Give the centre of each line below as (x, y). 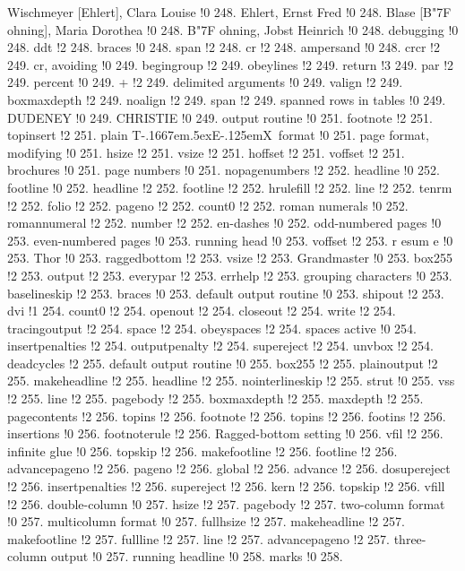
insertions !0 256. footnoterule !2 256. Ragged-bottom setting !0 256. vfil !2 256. (225, 433)
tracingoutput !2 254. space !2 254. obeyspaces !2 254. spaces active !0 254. (212, 328)
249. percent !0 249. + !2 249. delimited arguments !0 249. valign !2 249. (205, 82)
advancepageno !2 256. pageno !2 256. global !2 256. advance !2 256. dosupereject (229, 468)
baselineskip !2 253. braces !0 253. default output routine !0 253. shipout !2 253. (226, 293)
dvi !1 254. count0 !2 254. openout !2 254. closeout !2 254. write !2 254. (202, 311)
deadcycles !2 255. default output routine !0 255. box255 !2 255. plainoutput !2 (223, 363)
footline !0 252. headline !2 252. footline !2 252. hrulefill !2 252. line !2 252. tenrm (230, 187)
